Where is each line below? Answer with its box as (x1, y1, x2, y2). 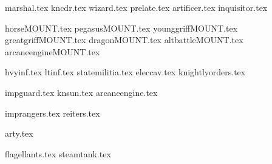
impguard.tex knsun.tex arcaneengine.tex (5, 86, 158, 98)
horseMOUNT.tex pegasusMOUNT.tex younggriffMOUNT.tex (5, 21, 238, 34)
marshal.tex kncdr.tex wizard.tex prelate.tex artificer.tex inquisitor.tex (5, 1, 268, 13)
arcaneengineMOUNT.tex (5, 45, 100, 58)
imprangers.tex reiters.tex (5, 106, 100, 119)
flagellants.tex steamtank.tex (5, 147, 111, 160)
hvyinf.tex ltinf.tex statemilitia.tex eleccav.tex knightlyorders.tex (5, 66, 246, 78)
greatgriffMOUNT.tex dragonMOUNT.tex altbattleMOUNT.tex (5, 33, 243, 46)
